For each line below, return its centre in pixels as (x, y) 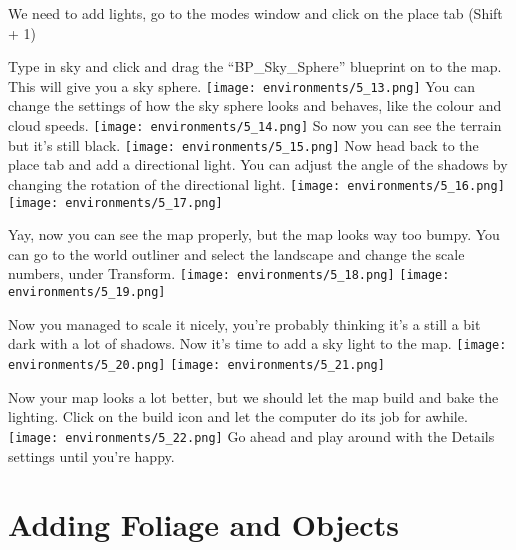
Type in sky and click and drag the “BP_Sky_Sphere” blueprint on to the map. (255, 66)
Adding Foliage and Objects (203, 524)
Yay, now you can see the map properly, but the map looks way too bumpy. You (254, 234)
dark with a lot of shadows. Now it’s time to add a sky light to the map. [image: (257, 343)
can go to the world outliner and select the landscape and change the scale (236, 253)
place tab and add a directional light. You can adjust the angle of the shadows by (258, 164)
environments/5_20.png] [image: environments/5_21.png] (196, 365)
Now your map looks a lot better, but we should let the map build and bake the (253, 396)
